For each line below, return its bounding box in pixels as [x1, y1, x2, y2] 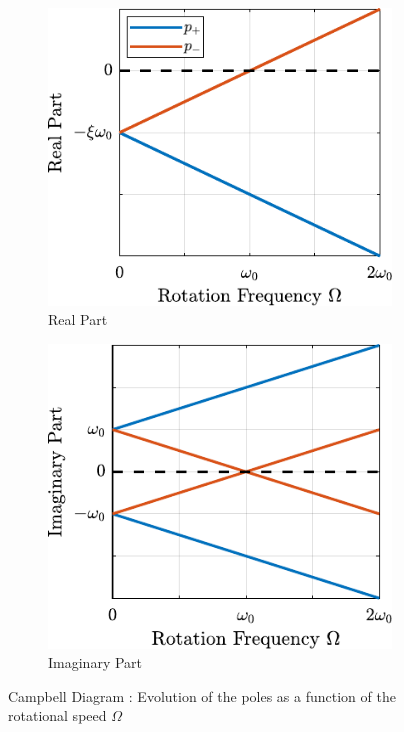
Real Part [48, 309, 108, 330]
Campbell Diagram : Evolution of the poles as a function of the [8, 685, 396, 706]
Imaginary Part [48, 652, 143, 673]
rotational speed [8, 705, 107, 726]
